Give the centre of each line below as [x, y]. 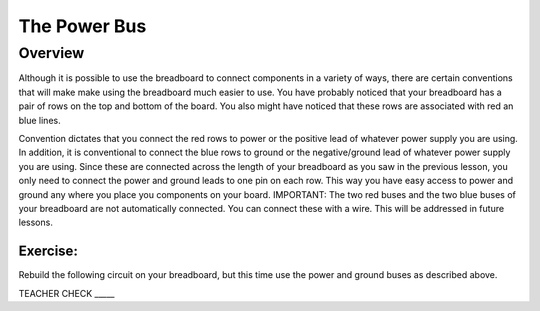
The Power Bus [82, 26]
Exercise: [48, 251]
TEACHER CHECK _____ [66, 293]
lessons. [36, 222]
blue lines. [39, 120]
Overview [51, 53]
